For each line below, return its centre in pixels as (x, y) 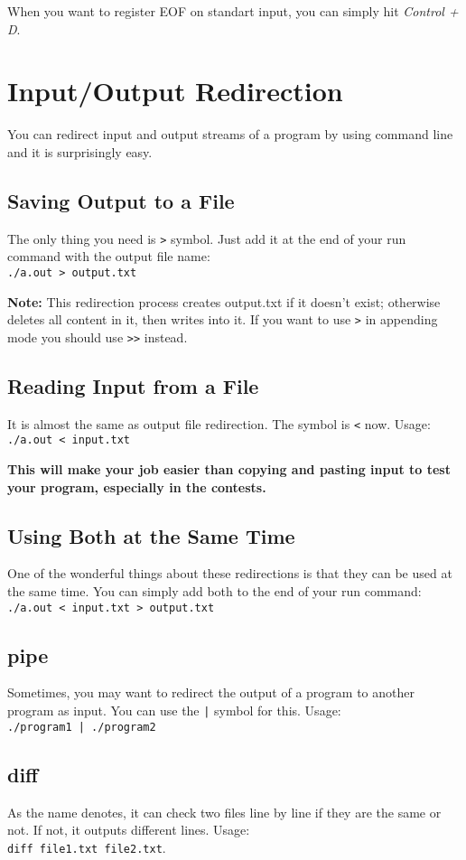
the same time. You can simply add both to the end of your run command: (214, 591)
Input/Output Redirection (175, 91)
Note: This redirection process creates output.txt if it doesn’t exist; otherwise (224, 301)
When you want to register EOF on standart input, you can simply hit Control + (233, 11)
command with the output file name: (109, 256)
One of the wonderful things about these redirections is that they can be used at (230, 573)
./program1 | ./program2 (82, 727)
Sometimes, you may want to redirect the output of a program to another (211, 692)
